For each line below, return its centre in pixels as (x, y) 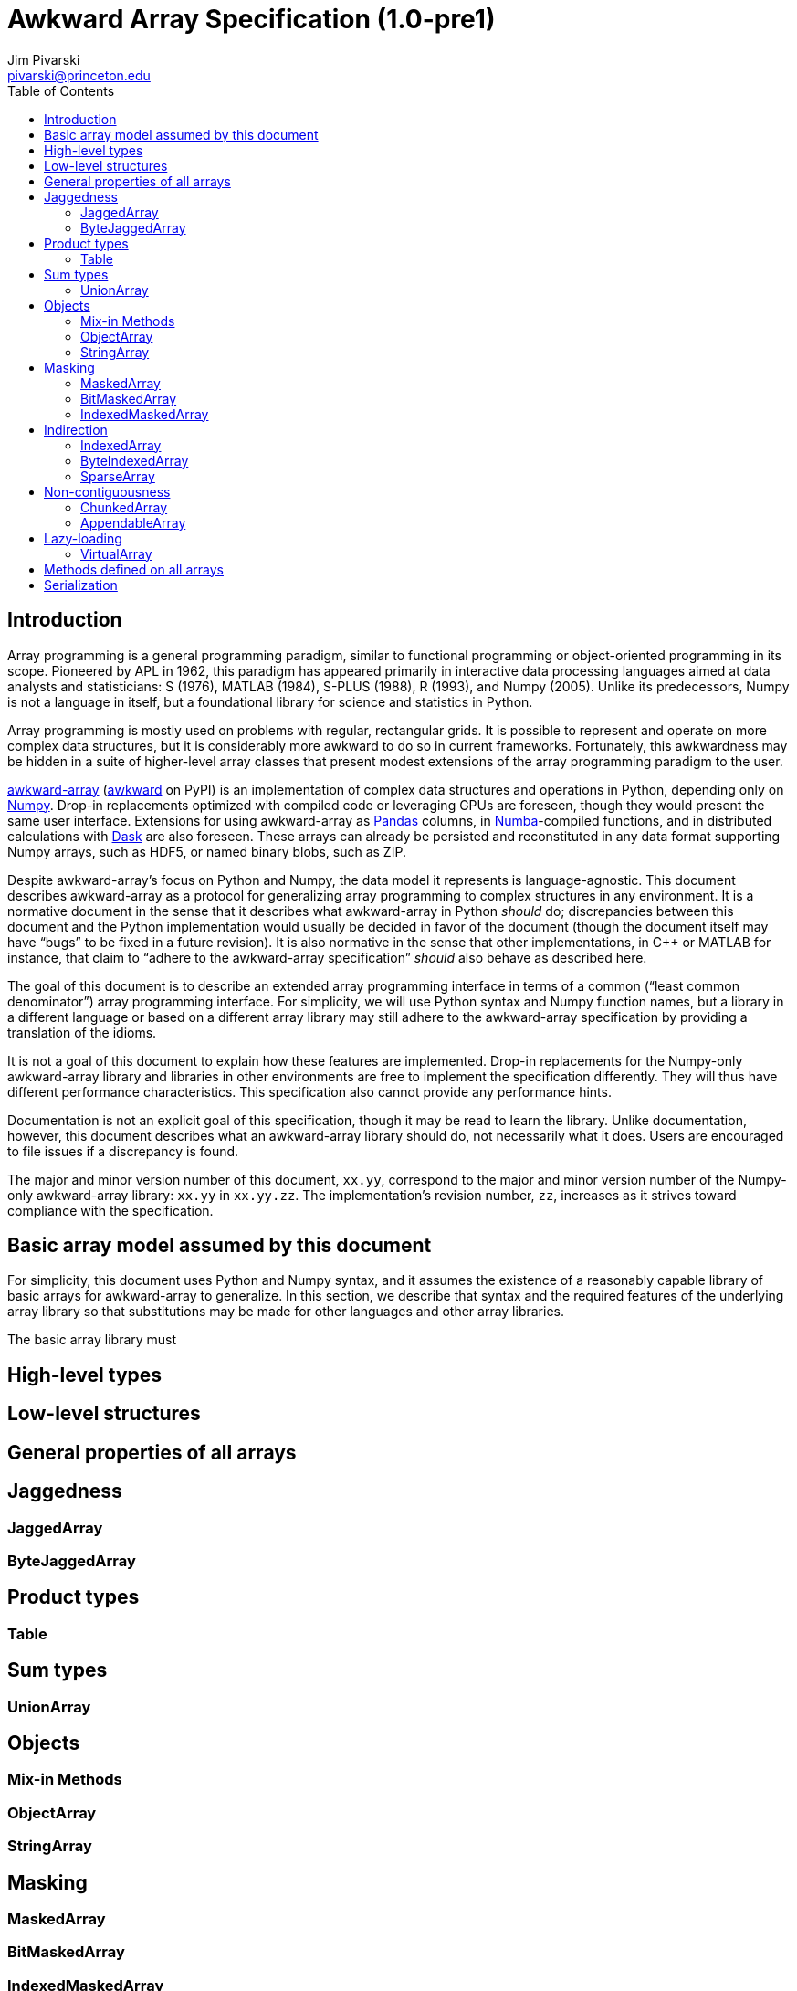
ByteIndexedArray (135, 460)
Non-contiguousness (107, 491)
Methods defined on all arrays (134, 569)
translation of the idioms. (82, 1032)
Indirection (76, 429)
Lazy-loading (83, 538)
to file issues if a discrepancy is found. (123, 1151)
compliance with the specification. (110, 1210)
